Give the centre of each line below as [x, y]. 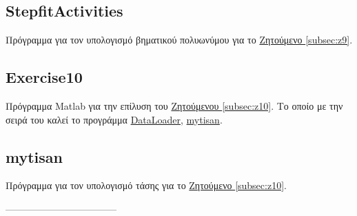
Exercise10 [44, 77]
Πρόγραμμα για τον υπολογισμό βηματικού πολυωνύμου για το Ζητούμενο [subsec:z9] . [179, 40]
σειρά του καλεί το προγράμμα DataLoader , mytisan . [114, 119]
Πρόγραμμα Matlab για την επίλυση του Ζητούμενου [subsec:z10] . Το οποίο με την [174, 106]
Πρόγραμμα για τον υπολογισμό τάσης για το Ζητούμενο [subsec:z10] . [146, 185]
